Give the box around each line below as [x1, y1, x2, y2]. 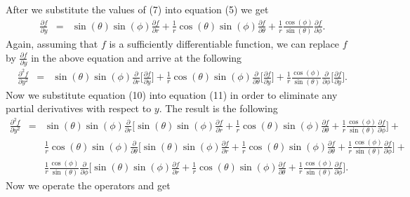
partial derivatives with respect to [6, 101, 152, 116]
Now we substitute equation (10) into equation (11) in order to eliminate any [6, 87, 338, 102]
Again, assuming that [6, 36, 98, 51]
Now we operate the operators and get [6, 177, 171, 192]
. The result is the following [159, 101, 278, 116]
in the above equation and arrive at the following [31, 50, 242, 64]
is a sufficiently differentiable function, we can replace [109, 36, 340, 51]
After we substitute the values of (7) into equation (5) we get [6, 2, 269, 16]
